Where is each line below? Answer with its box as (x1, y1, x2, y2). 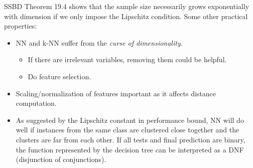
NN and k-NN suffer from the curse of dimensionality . (16, 37, 183, 48)
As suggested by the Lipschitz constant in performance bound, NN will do (16, 114, 244, 125)
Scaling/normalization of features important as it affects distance (16, 88, 216, 98)
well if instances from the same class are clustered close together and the (16, 124, 239, 135)
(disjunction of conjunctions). (16, 154, 106, 164)
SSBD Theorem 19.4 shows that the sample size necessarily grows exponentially (4, 1, 249, 11)
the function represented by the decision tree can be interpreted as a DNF (16, 144, 244, 154)
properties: (4, 21, 37, 31)
